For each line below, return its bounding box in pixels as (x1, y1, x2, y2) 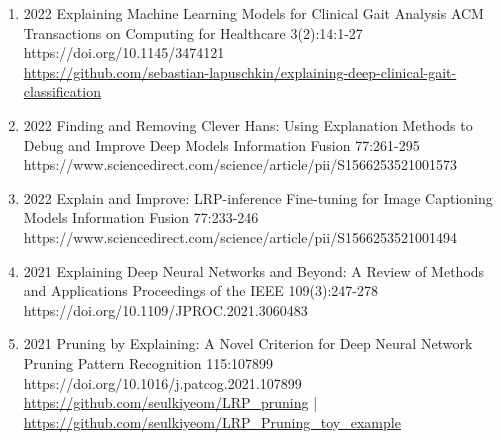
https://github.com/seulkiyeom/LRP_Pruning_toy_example (23, 411, 401, 432)
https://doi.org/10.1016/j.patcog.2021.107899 (23, 372, 302, 393)
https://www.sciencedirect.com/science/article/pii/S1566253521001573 (23, 154, 457, 175)
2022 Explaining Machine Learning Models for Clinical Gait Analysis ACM (23, 3, 484, 23)
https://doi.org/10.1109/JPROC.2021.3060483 (23, 299, 308, 320)
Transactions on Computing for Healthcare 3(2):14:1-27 (23, 22, 363, 43)
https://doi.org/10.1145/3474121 (23, 42, 225, 63)
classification (23, 81, 101, 102)
